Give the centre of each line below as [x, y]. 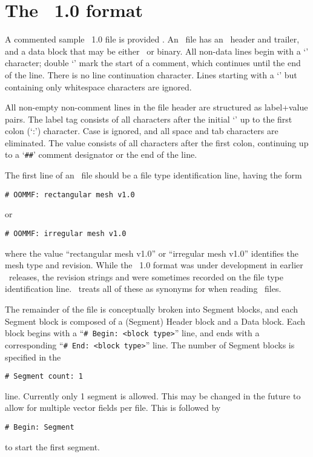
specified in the [33, 357]
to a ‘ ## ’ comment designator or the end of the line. [101, 154]
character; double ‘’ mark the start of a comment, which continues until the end [153, 63]
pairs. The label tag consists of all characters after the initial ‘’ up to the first [149, 119]
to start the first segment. [53, 446]
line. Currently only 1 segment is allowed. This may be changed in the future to [153, 395]
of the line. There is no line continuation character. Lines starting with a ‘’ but [151, 74]
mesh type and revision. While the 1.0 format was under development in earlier [154, 265]
